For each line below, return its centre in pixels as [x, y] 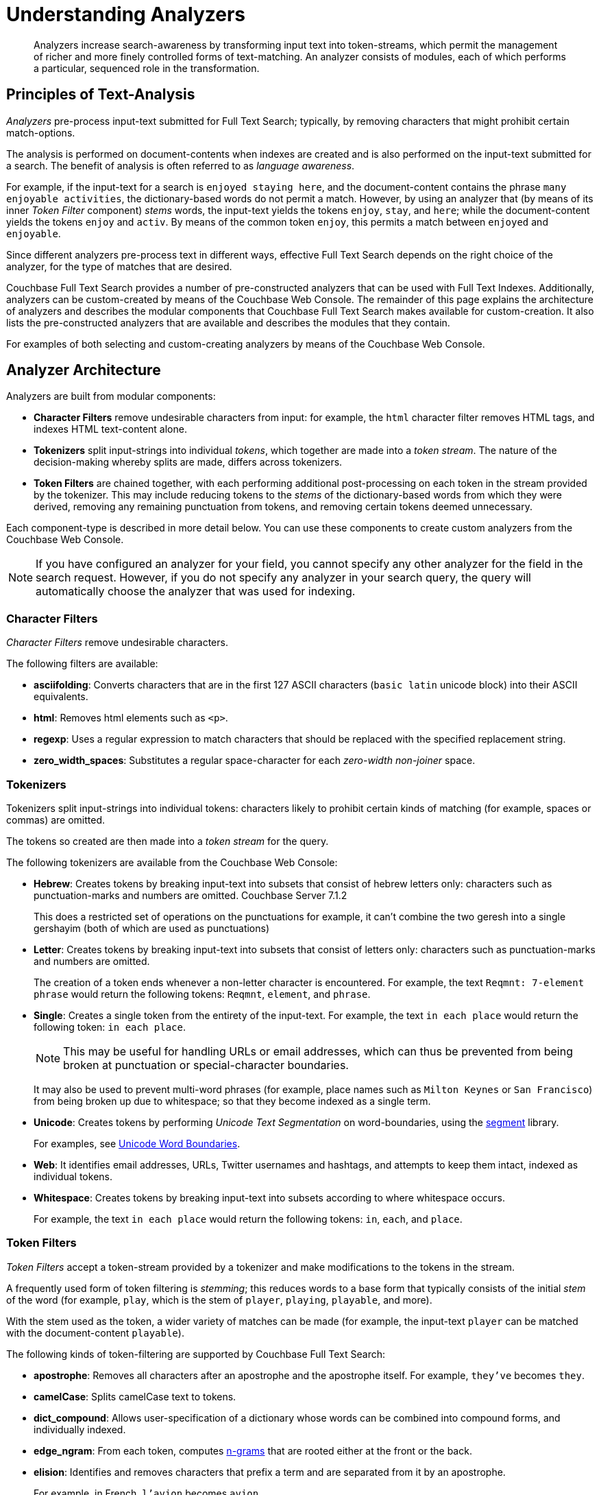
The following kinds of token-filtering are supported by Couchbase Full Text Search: [196, 1354]
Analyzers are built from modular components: [111, 396]
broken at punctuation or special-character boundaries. [206, 1065]
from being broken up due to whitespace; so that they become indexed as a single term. [232, 1101]
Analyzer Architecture [84, 370]
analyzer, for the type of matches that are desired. [119, 266]
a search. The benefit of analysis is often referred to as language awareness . [181, 165]
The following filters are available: [82, 664]
